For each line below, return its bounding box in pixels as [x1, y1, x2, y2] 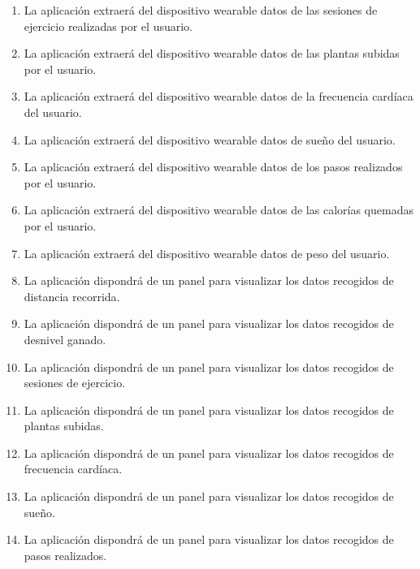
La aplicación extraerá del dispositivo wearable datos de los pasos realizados [24, 158, 403, 175]
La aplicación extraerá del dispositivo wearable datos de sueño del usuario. [24, 131, 396, 148]
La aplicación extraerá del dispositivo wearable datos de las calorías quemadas [24, 201, 414, 218]
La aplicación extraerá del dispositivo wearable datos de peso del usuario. [24, 244, 390, 261]
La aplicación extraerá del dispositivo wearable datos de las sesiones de [24, 2, 378, 18]
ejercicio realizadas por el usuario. [24, 17, 193, 34]
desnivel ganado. [24, 330, 106, 347]
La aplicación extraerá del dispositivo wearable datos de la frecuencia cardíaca [24, 88, 414, 105]
